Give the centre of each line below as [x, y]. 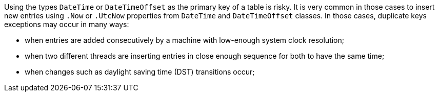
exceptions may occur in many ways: [67, 24]
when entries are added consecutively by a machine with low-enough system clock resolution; [184, 40]
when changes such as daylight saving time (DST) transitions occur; [140, 72]
